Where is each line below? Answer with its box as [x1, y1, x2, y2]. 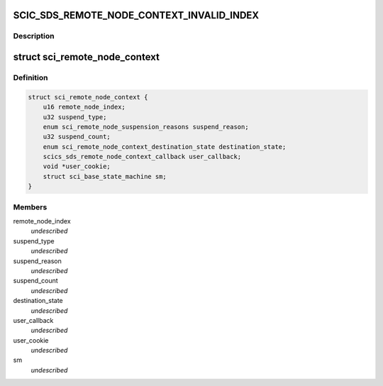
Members [13, 202, 48, 212]
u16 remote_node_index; [43, 103, 126, 111]
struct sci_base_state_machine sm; [43, 172, 167, 180]
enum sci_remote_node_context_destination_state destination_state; [43, 143, 287, 150]
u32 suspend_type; [43, 113, 107, 121]
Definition [13, 72, 48, 82]
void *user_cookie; [43, 162, 111, 170]
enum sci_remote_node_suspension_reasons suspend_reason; [43, 123, 249, 131]
